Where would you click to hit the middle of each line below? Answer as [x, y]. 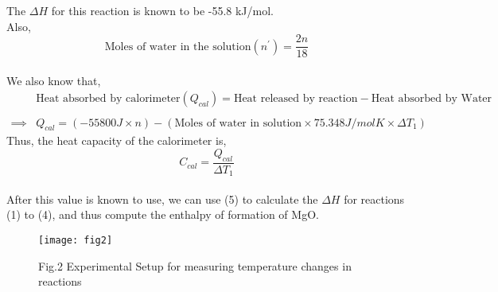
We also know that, [54, 80]
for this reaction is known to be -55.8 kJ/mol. [163, 10]
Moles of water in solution [238, 123]
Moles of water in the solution [178, 47]
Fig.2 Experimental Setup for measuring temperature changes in [195, 265]
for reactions [374, 199]
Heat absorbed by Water [432, 99]
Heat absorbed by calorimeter [108, 99]
